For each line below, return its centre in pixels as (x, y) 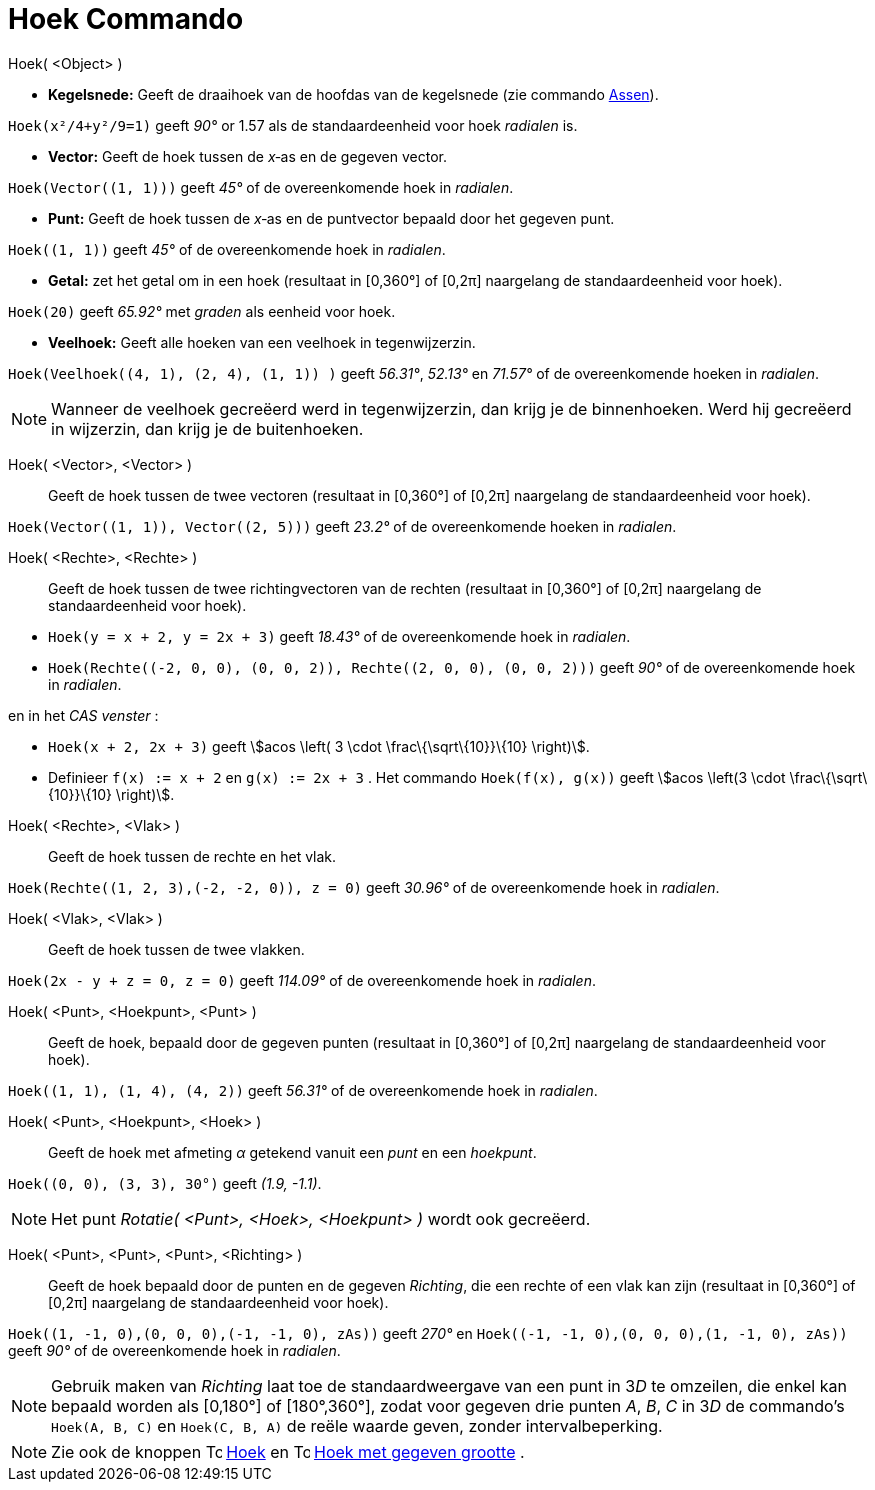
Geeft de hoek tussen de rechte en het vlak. (192, 856)
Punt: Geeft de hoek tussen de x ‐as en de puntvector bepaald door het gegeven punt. (331, 218)
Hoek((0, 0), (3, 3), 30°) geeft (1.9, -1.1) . (165, 1183)
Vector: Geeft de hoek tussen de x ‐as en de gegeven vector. (248, 156)
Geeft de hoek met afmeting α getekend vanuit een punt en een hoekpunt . (292, 1152)
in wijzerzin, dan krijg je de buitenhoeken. (207, 428)
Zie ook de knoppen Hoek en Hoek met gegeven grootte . (288, 1451)
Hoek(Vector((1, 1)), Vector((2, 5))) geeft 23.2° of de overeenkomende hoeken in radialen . (342, 526)
